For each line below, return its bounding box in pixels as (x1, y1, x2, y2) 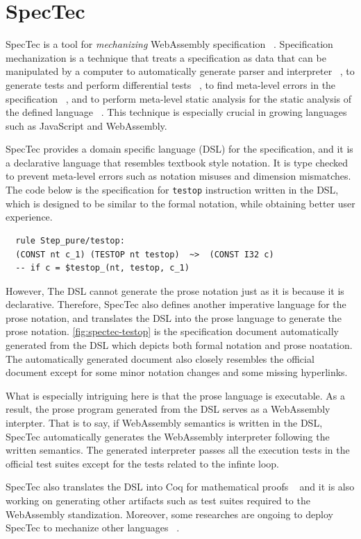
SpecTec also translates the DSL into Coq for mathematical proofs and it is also (6, 479, 355, 494)
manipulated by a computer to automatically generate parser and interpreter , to (6, 64, 355, 78)
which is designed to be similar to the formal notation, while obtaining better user (6, 196, 355, 210)
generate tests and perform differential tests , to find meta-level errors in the (6, 77, 336, 92)
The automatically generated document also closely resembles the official (6, 351, 314, 366)
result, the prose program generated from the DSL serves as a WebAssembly (6, 402, 330, 416)
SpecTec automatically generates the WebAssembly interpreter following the (6, 429, 330, 443)
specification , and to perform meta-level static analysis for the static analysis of (6, 91, 352, 105)
